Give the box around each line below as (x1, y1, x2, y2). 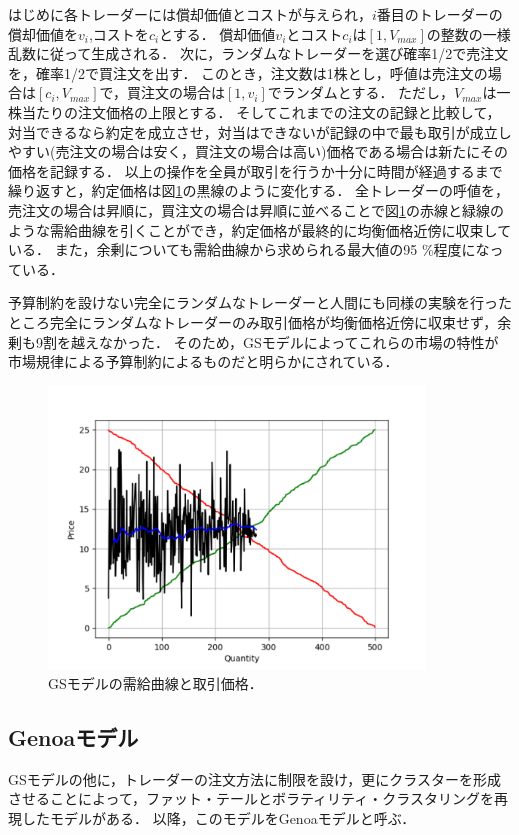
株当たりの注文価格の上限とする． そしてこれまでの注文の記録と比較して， (8, 101, 501, 122)
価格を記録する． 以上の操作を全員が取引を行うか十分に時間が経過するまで (8, 160, 503, 181)
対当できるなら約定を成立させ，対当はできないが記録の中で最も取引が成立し (8, 121, 512, 142)
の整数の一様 (426, 23, 511, 44)
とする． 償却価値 (159, 23, 276, 44)
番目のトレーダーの (376, 4, 503, 24)
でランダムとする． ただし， (267, 82, 455, 103)
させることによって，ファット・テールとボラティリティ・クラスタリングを (8, 788, 494, 809)
